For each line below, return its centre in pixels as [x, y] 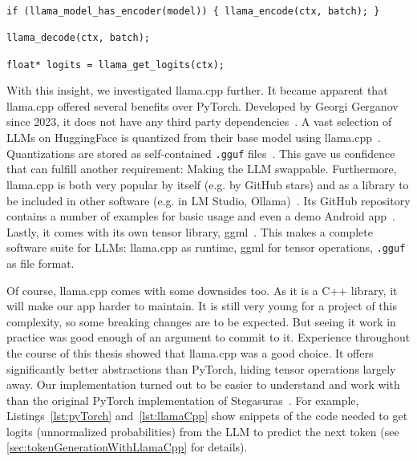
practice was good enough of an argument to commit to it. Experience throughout [208, 337]
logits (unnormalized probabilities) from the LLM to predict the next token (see [203, 431]
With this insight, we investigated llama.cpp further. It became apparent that [197, 90]
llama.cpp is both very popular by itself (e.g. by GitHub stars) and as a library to [208, 184]
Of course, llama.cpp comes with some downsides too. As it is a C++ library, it [202, 290]
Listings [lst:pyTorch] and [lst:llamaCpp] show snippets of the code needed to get [207, 416]
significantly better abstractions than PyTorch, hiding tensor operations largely [201, 368]
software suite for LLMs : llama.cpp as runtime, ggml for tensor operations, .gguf [206, 247]
